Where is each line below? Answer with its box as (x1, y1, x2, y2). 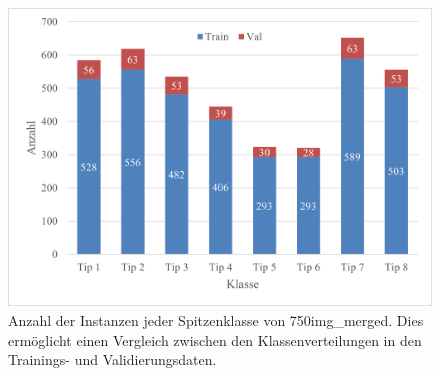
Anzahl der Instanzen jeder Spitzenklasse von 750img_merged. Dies (8, 310, 424, 330)
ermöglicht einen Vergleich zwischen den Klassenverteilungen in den (8, 329, 422, 350)
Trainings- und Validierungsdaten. (8, 349, 217, 370)
